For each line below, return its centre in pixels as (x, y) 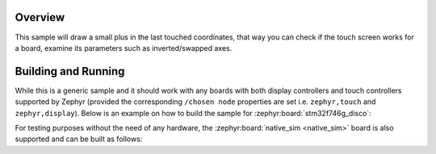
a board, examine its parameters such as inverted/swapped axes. (124, 48)
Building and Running (70, 71)
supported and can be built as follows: (79, 139)
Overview (40, 17)
